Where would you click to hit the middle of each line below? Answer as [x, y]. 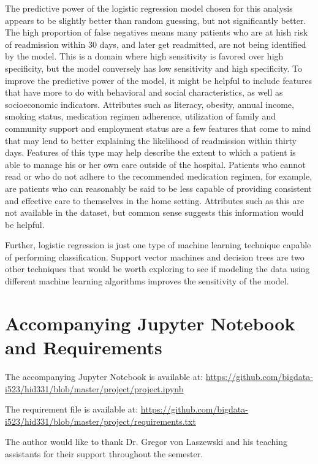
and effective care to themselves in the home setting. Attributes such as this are [155, 200]
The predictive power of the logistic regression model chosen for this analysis [149, 8]
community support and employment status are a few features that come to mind [158, 128]
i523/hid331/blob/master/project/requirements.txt [100, 421]
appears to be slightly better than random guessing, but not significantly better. [156, 20]
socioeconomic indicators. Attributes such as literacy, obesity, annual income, [150, 104]
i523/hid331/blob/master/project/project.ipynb [94, 388]
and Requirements [84, 347]
